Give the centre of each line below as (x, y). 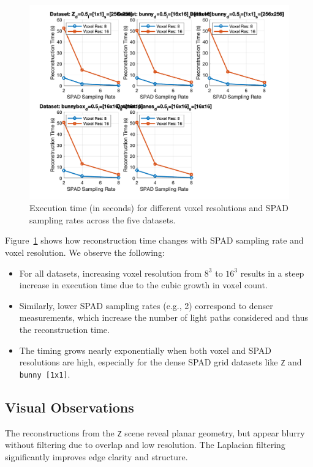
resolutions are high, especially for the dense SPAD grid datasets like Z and (160, 362)
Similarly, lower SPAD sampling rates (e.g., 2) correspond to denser (146, 305)
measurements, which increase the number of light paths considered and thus (164, 317)
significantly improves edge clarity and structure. (96, 456)
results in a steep (272, 273)
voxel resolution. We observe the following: (85, 252)
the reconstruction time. (64, 329)
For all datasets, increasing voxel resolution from (111, 273)
